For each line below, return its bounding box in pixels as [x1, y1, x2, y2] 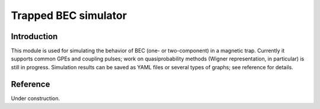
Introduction [11, 31, 58, 41]
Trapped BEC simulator [11, 9, 127, 22]
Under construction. [11, 95, 60, 102]
